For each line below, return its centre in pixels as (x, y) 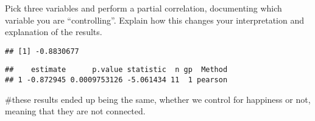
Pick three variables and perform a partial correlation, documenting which (143, 8)
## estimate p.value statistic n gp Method (116, 70)
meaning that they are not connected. (75, 111)
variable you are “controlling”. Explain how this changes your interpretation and (155, 20)
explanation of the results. (54, 32)
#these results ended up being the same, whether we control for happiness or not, (158, 99)
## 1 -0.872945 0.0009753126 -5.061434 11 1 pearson (116, 80)
